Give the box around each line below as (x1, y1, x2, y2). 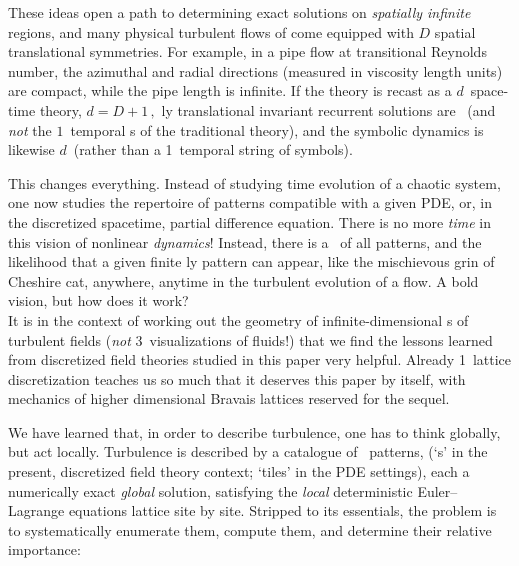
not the (8, 119, 52, 140)
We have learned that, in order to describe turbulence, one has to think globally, (8, 421, 501, 442)
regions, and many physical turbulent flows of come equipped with (8, 21, 414, 42)
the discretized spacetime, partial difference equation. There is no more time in (8, 211, 492, 232)
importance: (8, 539, 81, 560)
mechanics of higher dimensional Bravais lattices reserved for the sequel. (8, 388, 450, 409)
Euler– (417, 480, 458, 501)
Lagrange (8, 500, 65, 521)
